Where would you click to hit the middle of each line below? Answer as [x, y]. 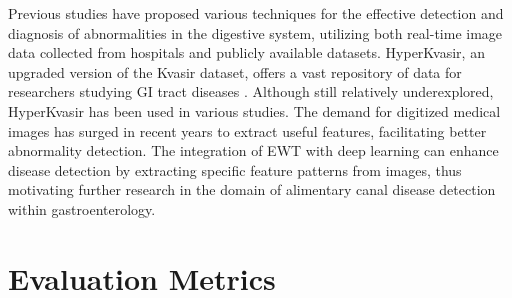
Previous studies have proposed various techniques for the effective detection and [256, 13]
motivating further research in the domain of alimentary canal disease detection [252, 189]
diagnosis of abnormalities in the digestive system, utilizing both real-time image [255, 32]
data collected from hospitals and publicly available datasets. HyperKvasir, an [246, 52]
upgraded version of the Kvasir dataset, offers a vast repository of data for [235, 71]
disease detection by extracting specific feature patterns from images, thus [235, 169]
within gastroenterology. [82, 208]
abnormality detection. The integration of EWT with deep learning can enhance [253, 150]
